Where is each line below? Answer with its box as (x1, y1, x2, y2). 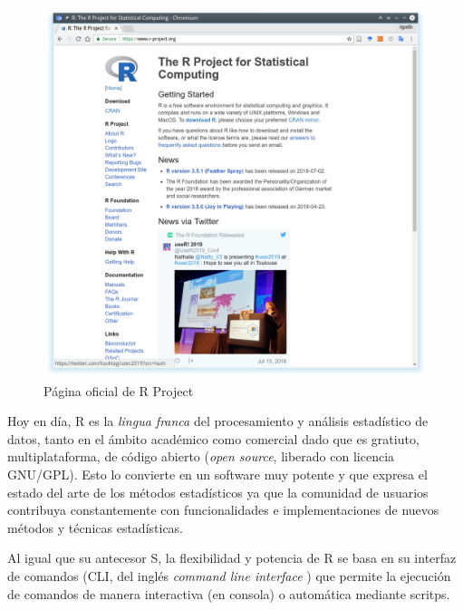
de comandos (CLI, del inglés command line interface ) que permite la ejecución (7, 566, 451, 586)
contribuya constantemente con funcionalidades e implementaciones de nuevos (7, 500, 439, 519)
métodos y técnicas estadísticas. (7, 518, 184, 537)
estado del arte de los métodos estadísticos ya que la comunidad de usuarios (7, 482, 429, 501)
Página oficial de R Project (43, 381, 194, 400)
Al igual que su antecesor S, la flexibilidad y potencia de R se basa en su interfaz (7, 548, 457, 567)
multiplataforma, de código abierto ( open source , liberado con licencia (7, 447, 395, 466)
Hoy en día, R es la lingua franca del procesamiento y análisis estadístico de (7, 412, 429, 431)
